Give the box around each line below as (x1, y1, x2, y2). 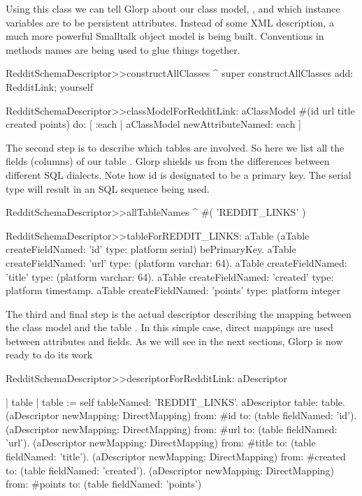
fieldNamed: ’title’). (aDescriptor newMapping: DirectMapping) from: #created (6, 449, 346, 464)
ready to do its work (6, 347, 93, 362)
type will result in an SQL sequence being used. (6, 181, 210, 196)
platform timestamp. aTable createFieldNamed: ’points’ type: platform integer (6, 283, 341, 298)
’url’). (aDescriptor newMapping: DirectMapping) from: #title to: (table (6, 435, 316, 450)
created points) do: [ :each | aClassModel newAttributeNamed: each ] (6, 117, 302, 131)
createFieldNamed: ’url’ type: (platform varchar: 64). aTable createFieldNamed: (6, 255, 347, 270)
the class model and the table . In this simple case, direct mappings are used (6, 320, 333, 335)
